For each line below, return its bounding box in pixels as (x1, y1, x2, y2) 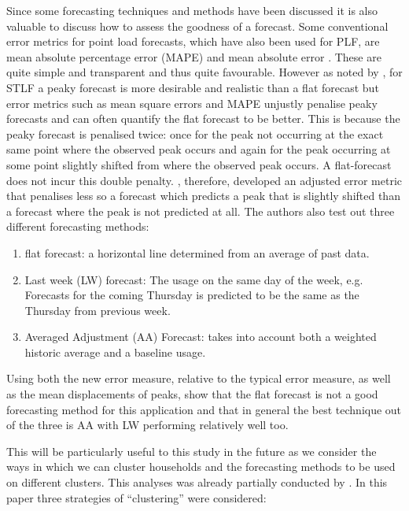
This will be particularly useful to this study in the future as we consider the (6, 442, 377, 459)
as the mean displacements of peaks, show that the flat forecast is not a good (6, 386, 378, 402)
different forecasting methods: (6, 218, 149, 235)
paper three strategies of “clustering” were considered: (6, 489, 267, 505)
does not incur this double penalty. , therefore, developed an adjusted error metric (6, 172, 402, 188)
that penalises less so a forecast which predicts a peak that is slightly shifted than (6, 187, 400, 204)
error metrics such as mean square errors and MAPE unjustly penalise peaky (6, 94, 378, 111)
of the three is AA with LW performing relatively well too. (6, 417, 289, 433)
